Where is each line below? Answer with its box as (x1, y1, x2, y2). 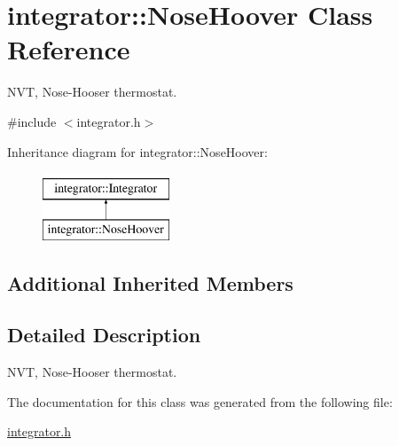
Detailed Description (7, 321, 201, 348)
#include (7, 112, 57, 130)
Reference (7, 31, 130, 67)
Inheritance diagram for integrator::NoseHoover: (7, 142, 268, 160)
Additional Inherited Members (7, 269, 293, 296)
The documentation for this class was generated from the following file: (7, 392, 393, 411)
